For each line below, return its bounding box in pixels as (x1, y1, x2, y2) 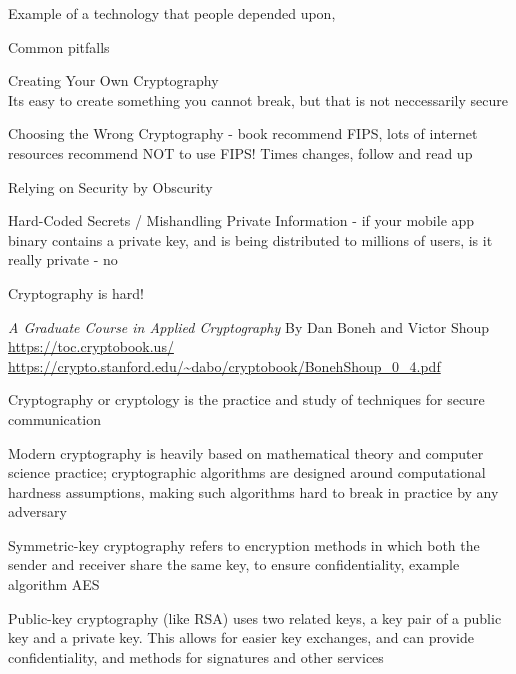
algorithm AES (8, 574, 100, 595)
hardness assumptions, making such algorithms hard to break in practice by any (8, 481, 499, 502)
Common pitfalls (8, 36, 110, 57)
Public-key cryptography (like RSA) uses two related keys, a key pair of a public (8, 607, 502, 628)
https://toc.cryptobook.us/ (8, 336, 174, 357)
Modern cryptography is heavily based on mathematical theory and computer (8, 442, 484, 463)
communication (8, 408, 101, 429)
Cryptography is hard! (8, 282, 144, 303)
